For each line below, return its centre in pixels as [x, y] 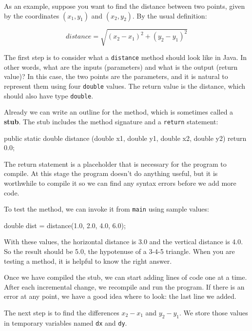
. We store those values [214, 312]
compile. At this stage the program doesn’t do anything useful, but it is [111, 173]
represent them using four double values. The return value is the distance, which [125, 86]
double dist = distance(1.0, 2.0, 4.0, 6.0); [65, 225]
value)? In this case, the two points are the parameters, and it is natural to [116, 76]
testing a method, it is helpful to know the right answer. [88, 261]
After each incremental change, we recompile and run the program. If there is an [124, 286]
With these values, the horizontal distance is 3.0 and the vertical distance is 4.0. [124, 242]
